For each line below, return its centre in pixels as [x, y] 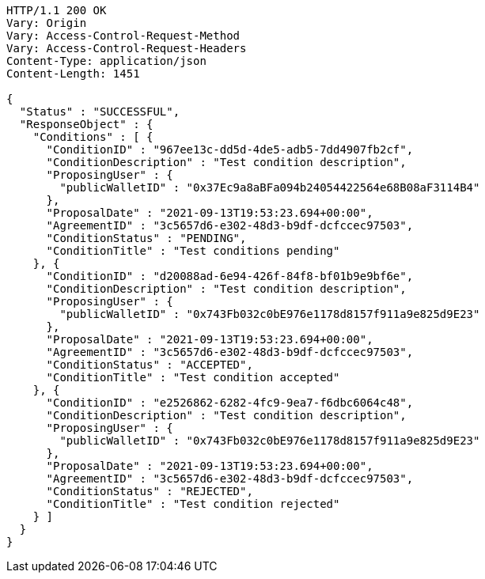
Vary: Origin [47, 23]
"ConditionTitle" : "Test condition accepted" [193, 377]
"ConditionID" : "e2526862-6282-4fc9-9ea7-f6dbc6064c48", [230, 403]
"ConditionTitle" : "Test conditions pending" [193, 251]
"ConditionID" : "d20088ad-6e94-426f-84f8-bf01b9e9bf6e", [230, 276]
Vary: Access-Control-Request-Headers [127, 48]
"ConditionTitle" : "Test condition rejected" [193, 504]
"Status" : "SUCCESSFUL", [100, 112]
